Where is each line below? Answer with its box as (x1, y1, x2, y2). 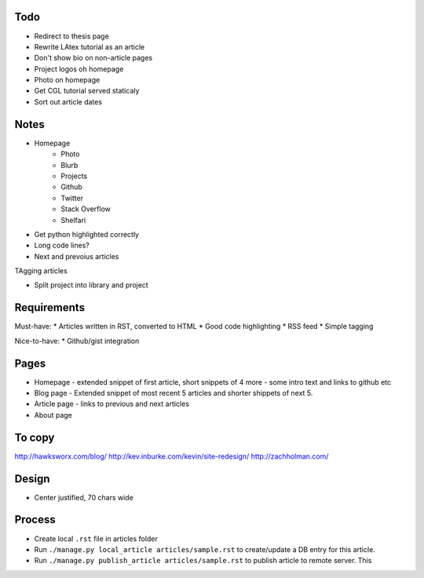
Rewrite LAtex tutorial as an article (34, 42, 145, 51)
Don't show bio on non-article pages (34, 53, 153, 63)
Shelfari (60, 215, 86, 225)
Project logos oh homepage (34, 64, 124, 74)
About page (34, 410, 72, 419)
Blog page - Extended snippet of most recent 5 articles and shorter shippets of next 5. (34, 389, 313, 398)
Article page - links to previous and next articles (34, 399, 190, 408)
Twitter (60, 193, 84, 203)
